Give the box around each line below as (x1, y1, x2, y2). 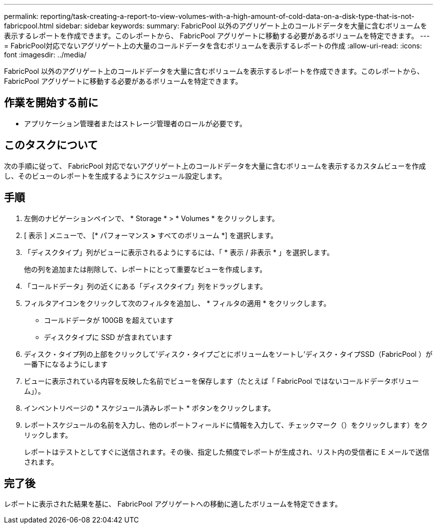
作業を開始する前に (4, 96, 98, 109)
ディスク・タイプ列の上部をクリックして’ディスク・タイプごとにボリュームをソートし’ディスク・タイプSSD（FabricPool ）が (24, 349, 433, 358)
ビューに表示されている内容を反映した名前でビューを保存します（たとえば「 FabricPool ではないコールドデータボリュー (24, 376, 419, 385)
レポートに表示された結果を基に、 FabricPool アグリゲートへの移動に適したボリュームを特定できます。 (4, 500, 342, 509)
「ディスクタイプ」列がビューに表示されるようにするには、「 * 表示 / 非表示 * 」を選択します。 (24, 248, 334, 257)
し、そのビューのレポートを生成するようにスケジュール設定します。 (4, 171, 226, 180)
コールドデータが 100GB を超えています (44, 315, 174, 324)
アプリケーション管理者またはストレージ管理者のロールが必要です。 (24, 119, 247, 128)
